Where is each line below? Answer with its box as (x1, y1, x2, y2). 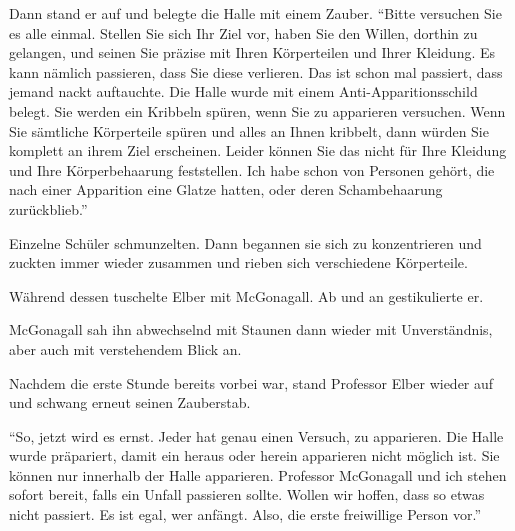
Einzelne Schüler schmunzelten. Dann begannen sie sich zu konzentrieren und (9, 232, 482, 253)
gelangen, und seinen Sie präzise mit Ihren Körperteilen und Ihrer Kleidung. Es (9, 42, 496, 63)
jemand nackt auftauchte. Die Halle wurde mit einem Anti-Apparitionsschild (9, 81, 478, 102)
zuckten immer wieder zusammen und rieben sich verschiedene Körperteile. (9, 252, 468, 273)
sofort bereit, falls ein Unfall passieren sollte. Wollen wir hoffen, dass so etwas (9, 484, 485, 505)
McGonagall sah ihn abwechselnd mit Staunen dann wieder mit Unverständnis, (9, 319, 493, 340)
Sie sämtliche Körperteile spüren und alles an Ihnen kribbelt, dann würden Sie (9, 120, 489, 141)
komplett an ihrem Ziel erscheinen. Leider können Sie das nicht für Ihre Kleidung (9, 140, 507, 161)
